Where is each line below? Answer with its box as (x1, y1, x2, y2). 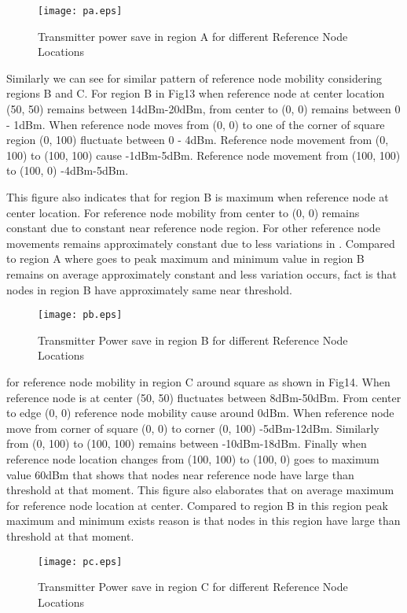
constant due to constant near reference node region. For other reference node (6, 220, 380, 236)
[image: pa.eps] (38, 6, 123, 17)
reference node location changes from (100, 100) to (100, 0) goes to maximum (6, 450, 379, 467)
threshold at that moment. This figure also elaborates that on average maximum (6, 482, 394, 498)
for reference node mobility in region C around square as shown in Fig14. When (6, 374, 390, 390)
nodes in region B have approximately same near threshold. (6, 281, 292, 297)
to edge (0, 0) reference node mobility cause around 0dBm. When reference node (6, 404, 394, 421)
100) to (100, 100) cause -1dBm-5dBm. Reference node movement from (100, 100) (6, 146, 401, 163)
